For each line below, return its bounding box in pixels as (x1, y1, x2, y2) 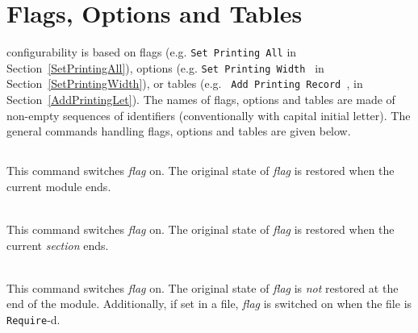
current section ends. (6, 236, 109, 253)
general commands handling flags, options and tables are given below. (6, 123, 351, 139)
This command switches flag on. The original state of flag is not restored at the (6, 279, 399, 296)
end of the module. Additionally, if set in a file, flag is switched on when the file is (6, 295, 412, 312)
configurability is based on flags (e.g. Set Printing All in (6, 44, 297, 60)
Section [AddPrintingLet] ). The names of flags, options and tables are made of (6, 91, 395, 108)
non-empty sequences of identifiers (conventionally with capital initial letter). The (6, 106, 411, 123)
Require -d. (6, 311, 61, 328)
